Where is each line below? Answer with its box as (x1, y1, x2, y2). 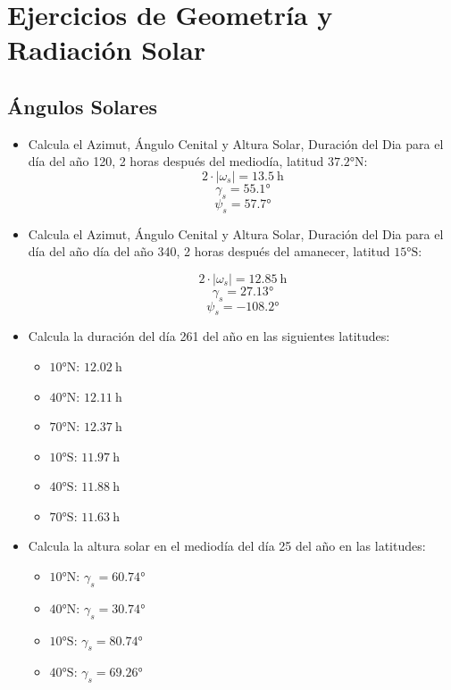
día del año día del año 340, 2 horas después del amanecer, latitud (28, 242, 390, 261)
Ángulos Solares (7, 92, 157, 120)
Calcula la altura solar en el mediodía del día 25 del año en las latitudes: (28, 536, 426, 555)
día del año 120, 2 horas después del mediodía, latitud (28, 152, 324, 170)
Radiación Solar (7, 31, 206, 68)
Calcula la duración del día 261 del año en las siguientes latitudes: (28, 327, 390, 345)
